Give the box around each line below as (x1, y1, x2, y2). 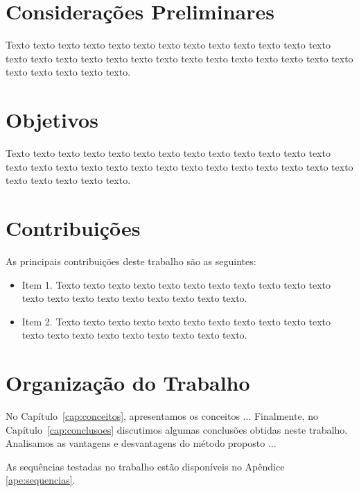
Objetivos (6, 105, 98, 134)
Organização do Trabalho (6, 368, 250, 397)
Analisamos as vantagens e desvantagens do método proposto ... (6, 436, 277, 450)
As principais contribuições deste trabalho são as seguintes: (6, 253, 256, 268)
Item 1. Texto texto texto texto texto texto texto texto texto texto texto (21, 277, 331, 291)
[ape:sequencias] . (6, 473, 76, 487)
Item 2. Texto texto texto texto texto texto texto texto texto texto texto (21, 314, 331, 328)
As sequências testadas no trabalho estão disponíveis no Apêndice (6, 459, 285, 473)
